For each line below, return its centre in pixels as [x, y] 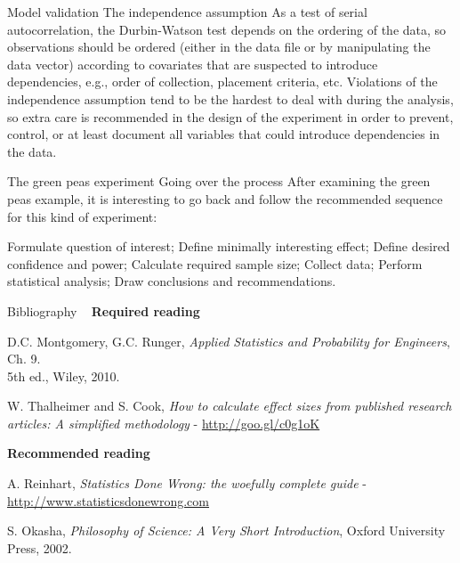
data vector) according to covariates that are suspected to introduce [193, 64]
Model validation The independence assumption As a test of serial [187, 12]
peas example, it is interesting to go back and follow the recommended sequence [225, 198]
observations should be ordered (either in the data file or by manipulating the [219, 47]
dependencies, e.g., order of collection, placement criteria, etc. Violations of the [222, 82]
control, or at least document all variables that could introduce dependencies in [224, 134]
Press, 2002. [40, 547]
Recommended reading [79, 453]
